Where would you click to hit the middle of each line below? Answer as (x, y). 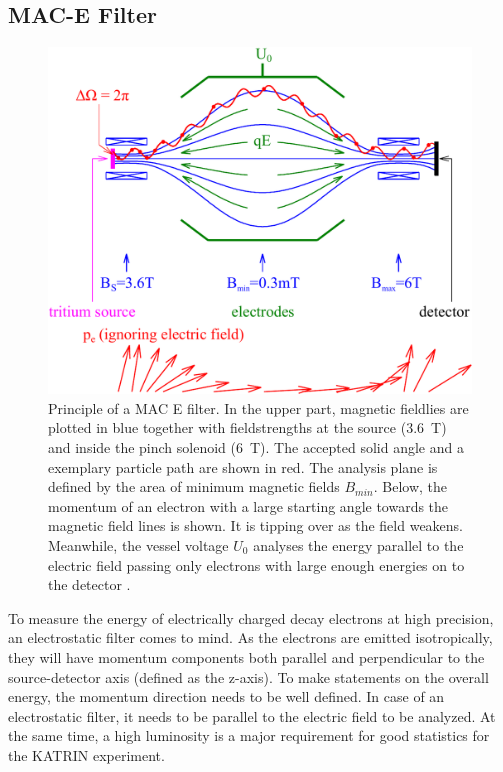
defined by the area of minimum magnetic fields (194, 486)
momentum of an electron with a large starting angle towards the (248, 505)
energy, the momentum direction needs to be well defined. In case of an (226, 696)
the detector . (89, 584)
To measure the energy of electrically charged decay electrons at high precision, (251, 617)
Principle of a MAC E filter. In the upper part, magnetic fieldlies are (258, 407)
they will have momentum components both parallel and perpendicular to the (246, 656)
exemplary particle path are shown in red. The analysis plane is (243, 466)
